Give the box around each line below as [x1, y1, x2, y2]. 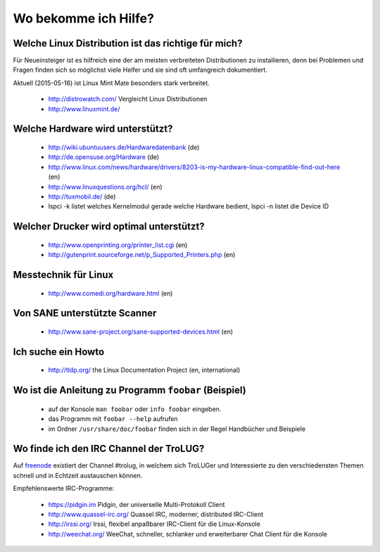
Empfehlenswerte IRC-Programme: [13, 484, 115, 493]
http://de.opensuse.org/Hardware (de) [48, 153, 160, 161]
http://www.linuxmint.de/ [48, 104, 120, 113]
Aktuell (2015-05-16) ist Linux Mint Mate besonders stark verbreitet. [13, 78, 210, 87]
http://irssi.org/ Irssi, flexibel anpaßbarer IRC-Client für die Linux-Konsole [48, 520, 260, 528]
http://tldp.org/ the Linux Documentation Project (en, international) [48, 366, 241, 375]
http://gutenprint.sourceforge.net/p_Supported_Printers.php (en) [48, 251, 236, 259]
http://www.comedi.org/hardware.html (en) [48, 289, 173, 297]
